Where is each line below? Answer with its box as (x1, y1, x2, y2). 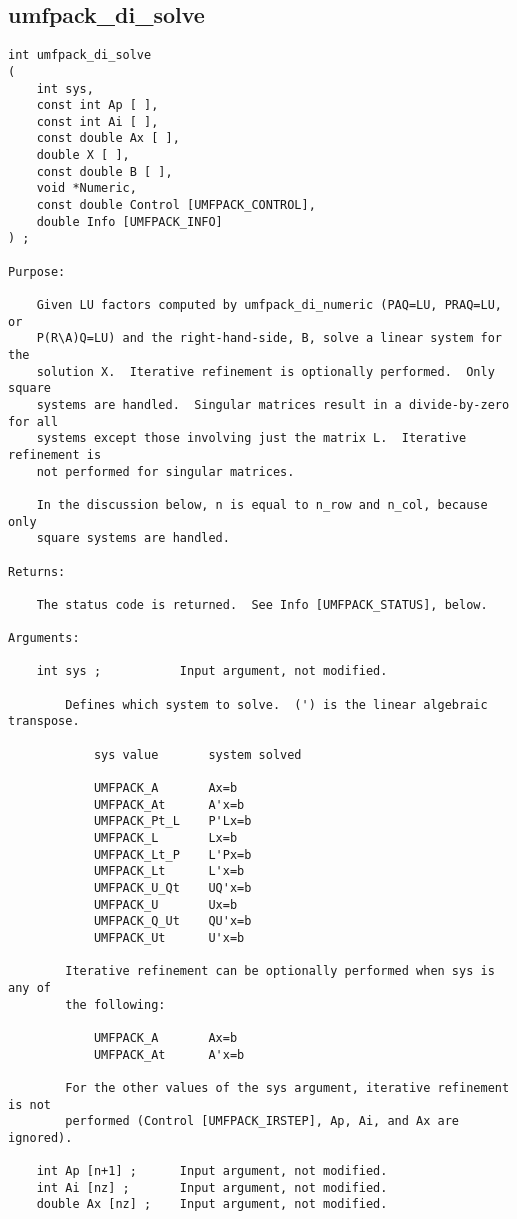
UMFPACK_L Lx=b (93, 831, 238, 846)
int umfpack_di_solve (8, 48, 152, 63)
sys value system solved (93, 747, 302, 762)
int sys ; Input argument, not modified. (36, 664, 388, 679)
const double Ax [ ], (36, 131, 180, 146)
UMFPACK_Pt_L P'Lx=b (93, 814, 252, 829)
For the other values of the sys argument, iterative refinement (65, 1080, 510, 1095)
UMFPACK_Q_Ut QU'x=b (93, 914, 252, 929)
